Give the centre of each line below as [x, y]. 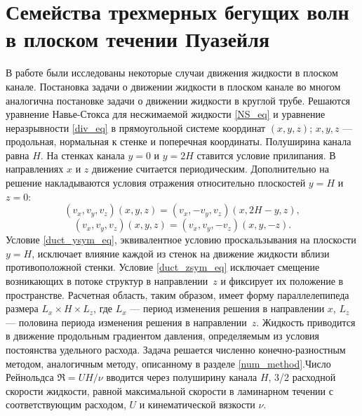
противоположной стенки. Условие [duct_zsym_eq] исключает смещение [163, 267]
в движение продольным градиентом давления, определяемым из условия [162, 336]
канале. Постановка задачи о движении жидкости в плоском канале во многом [173, 86]
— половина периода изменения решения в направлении [126, 322]
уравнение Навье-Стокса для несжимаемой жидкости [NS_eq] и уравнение [166, 114]
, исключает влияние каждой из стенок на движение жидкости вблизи [181, 253]
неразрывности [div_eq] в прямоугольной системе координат [136, 127]
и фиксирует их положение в [282, 281]
